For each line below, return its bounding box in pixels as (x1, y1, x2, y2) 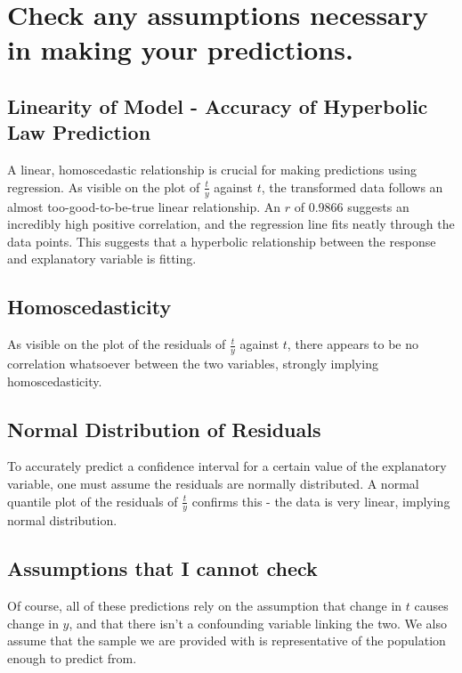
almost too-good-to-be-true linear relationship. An (7, 197, 281, 215)
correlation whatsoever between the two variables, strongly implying (7, 353, 378, 372)
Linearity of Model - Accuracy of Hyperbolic (7, 92, 428, 119)
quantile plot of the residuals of (7, 491, 178, 510)
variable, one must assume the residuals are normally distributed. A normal (7, 474, 419, 492)
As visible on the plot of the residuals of (7, 335, 226, 353)
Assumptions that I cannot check (7, 555, 318, 582)
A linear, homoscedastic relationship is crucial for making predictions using (7, 160, 417, 179)
